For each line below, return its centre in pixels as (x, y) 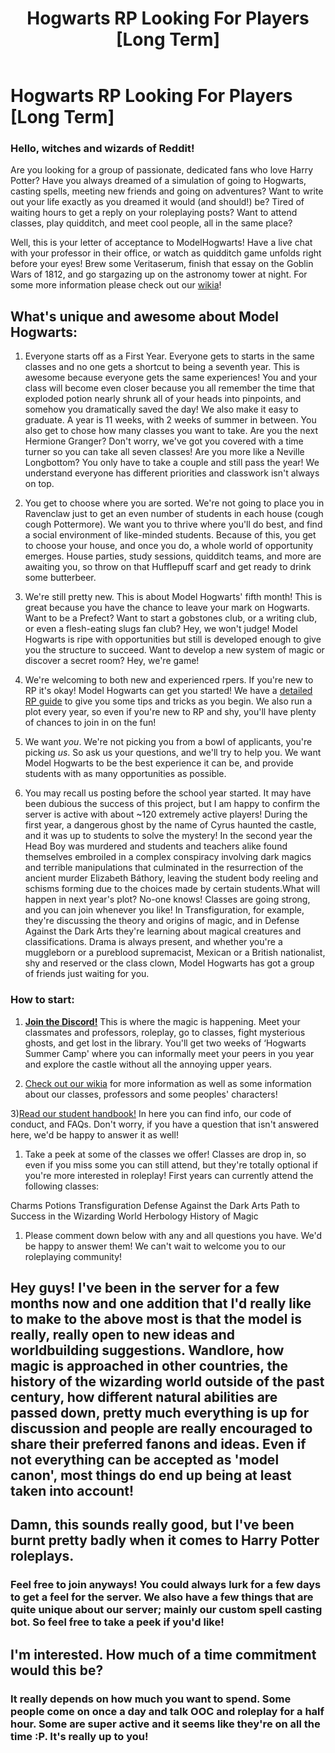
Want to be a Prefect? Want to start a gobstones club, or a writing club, (171, 618)
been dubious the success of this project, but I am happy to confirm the (172, 804)
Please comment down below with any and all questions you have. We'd (173, 1235)
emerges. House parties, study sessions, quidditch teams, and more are (173, 556)
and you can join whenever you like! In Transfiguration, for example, (164, 910)
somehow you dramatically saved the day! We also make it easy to (161, 409)
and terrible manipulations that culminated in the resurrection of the (164, 868)
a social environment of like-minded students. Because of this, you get (170, 535)
